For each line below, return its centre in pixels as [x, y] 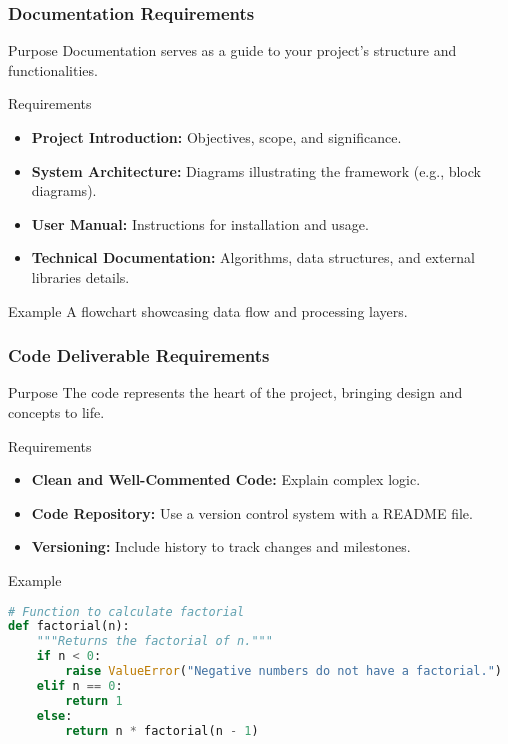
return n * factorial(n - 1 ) [162, 730]
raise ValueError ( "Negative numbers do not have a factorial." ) [284, 671]
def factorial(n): [69, 626]
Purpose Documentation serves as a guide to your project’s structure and [232, 50]
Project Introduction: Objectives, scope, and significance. [216, 137]
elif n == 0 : [79, 685]
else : [54, 715]
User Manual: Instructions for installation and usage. [200, 223]
